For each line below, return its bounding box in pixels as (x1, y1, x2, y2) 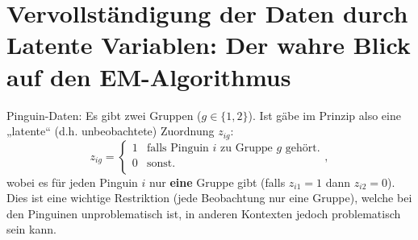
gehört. (285, 142, 320, 154)
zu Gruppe (220, 142, 273, 154)
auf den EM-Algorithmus (6, 60, 291, 93)
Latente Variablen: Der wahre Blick (6, 28, 411, 61)
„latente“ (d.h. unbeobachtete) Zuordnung (6, 122, 215, 139)
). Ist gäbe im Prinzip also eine (248, 106, 401, 123)
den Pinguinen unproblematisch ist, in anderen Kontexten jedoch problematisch (6, 205, 401, 221)
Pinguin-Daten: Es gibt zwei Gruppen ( (6, 106, 202, 123)
